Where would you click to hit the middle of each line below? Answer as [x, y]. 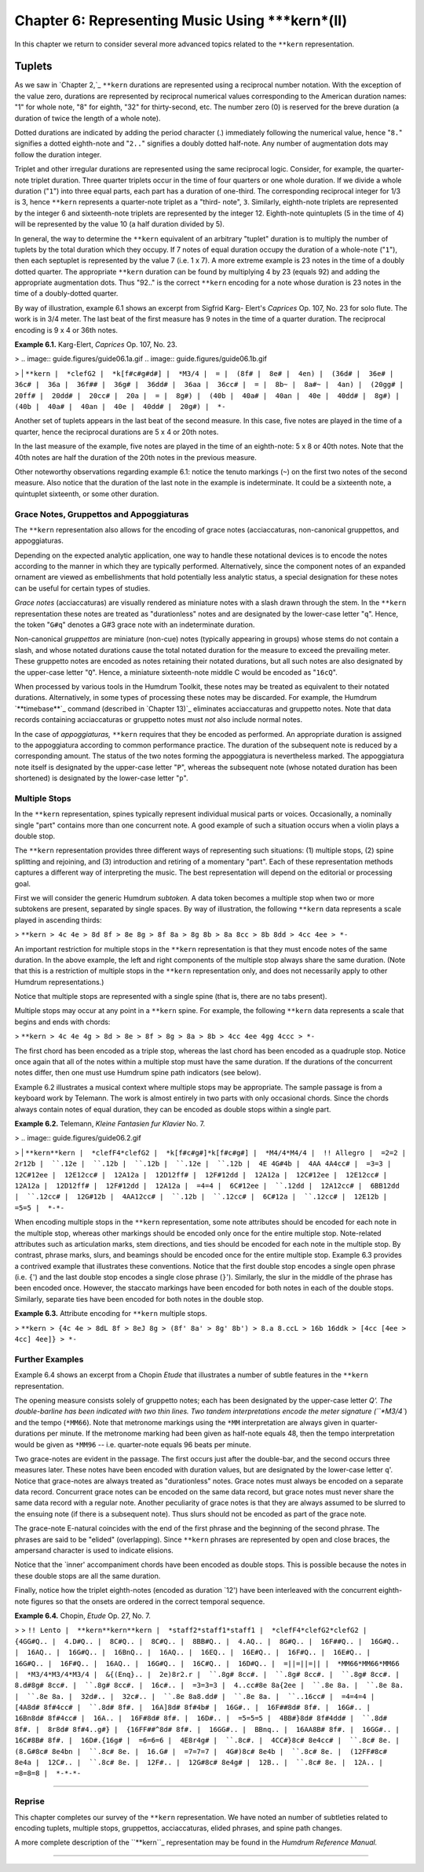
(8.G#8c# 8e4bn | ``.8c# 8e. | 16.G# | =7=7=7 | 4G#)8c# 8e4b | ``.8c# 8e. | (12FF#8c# [201, 1751]
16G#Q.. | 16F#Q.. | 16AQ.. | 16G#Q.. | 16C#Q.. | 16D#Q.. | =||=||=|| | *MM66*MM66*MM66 [207, 1663]
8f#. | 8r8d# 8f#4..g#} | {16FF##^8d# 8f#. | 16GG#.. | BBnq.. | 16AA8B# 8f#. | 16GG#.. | [207, 1729]
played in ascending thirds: [58, 919]
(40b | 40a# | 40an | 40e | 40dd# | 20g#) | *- [120, 406]
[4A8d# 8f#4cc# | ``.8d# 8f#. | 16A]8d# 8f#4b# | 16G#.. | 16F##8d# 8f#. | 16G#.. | [192, 1708]
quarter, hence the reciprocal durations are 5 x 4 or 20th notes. [117, 432]
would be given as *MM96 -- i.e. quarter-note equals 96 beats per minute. [133, 1444]
